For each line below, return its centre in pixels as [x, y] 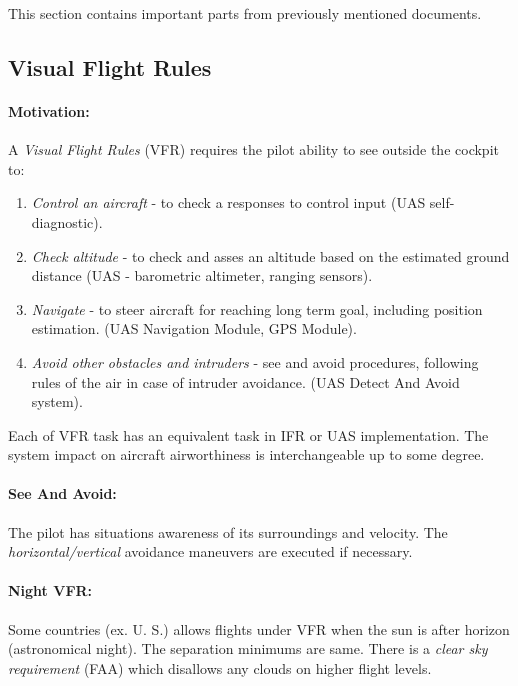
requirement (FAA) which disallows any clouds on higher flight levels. [220, 667]
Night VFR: [50, 590]
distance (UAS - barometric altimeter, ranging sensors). [202, 275]
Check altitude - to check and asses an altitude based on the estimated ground [270, 255]
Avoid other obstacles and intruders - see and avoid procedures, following [255, 361]
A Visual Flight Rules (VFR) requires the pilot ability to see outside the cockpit [253, 149]
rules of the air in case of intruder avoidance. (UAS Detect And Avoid [245, 381]
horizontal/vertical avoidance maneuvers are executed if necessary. [210, 551]
